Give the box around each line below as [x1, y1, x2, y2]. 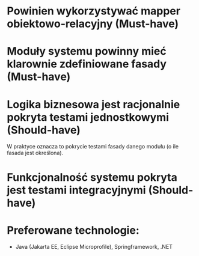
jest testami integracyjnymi [7, 183, 146, 197]
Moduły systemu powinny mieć [7, 44, 167, 58]
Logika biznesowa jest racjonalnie [7, 97, 180, 111]
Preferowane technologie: [7, 224, 140, 237]
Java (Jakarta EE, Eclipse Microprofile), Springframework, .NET [15, 243, 173, 251]
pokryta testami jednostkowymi [7, 110, 170, 124]
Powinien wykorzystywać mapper [7, 4, 181, 18]
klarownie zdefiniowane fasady [7, 57, 167, 71]
